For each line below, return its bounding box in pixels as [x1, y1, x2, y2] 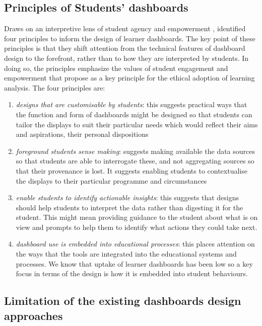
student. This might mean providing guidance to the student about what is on [16, 212, 258, 222]
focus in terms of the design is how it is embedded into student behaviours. [16, 268, 248, 279]
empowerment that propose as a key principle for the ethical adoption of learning [4, 72, 255, 83]
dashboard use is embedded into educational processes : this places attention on [16, 238, 255, 249]
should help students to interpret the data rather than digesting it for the [16, 202, 243, 212]
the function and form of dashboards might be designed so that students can [16, 109, 252, 119]
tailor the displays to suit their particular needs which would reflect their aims [16, 119, 258, 129]
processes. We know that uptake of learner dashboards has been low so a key [16, 258, 253, 269]
